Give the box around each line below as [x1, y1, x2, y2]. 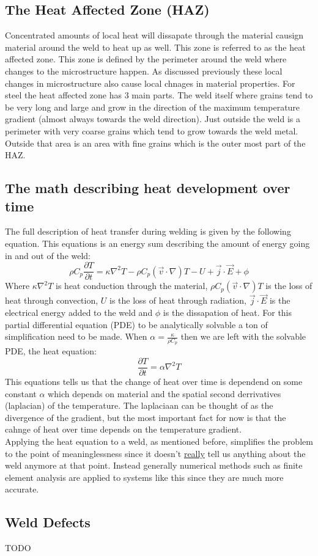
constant [5, 387, 37, 400]
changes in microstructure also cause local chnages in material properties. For [5, 76, 295, 89]
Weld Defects [5, 513, 91, 532]
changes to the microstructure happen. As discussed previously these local [5, 64, 283, 77]
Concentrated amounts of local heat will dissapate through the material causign [5, 29, 304, 42]
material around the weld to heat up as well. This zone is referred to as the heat [5, 40, 306, 53]
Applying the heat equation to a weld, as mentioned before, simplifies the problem [5, 435, 313, 448]
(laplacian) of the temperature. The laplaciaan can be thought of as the [5, 399, 273, 412]
